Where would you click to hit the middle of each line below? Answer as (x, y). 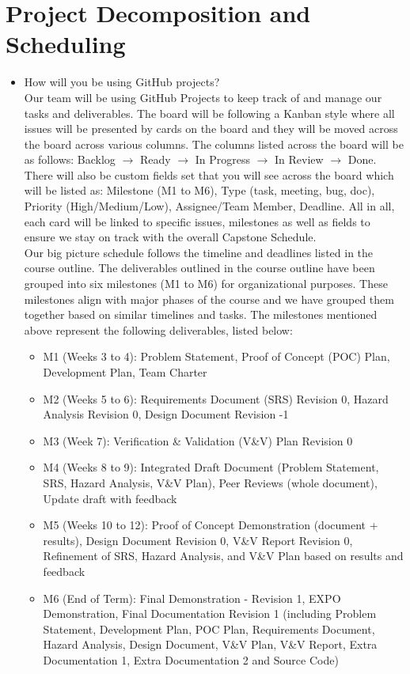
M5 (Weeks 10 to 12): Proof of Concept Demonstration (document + (211, 525)
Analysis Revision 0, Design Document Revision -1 (166, 414)
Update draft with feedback (110, 498)
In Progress (222, 159)
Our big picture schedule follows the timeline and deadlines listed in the (199, 252)
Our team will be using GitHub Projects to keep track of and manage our (203, 97)
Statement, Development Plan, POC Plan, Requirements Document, (209, 629)
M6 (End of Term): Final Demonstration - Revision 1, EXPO (192, 598)
